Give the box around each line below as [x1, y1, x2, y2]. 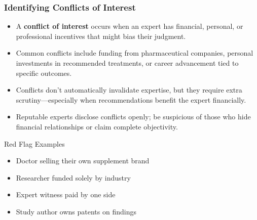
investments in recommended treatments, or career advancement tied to [16, 58, 239, 68]
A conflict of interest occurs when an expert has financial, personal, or [16, 21, 243, 31]
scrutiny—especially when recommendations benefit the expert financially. [16, 94, 246, 105]
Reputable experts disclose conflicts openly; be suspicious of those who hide [16, 111, 251, 122]
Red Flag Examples [4, 138, 65, 149]
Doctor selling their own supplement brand [16, 155, 150, 166]
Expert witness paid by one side [16, 189, 116, 200]
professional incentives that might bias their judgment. [16, 30, 186, 41]
